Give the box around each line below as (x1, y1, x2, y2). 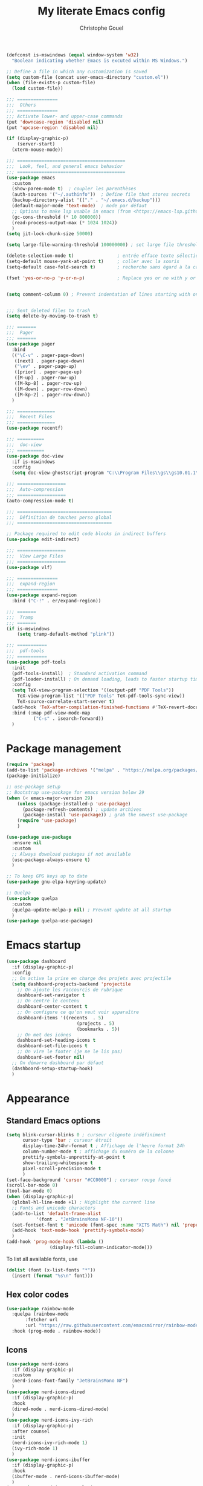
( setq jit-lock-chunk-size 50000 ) (6, 231, 94, 237)
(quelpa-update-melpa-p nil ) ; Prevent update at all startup (11, 907, 172, 913)
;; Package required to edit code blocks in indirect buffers (6, 531, 166, 537)
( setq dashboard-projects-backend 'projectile (11, 981, 131, 987)
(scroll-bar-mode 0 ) (6, 1182, 59, 1188)
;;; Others (6, 102, 36, 108)
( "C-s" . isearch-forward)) (33, 715, 104, 722)
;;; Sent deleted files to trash (6, 307, 91, 313)
